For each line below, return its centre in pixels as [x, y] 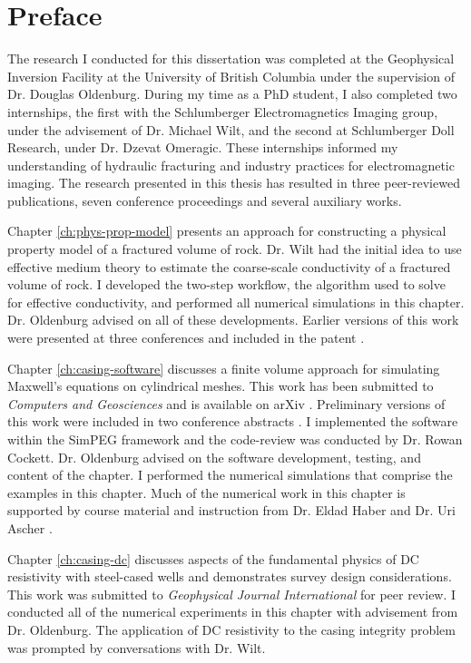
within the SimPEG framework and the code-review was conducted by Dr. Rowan [235, 439]
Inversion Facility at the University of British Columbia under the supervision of [231, 76]
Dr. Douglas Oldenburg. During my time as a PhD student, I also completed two [232, 94]
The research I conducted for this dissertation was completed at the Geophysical [231, 58]
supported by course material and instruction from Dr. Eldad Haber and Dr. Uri [231, 510]
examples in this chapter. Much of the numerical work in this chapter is [206, 492]
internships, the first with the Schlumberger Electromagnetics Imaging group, [223, 111]
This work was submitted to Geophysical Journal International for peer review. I [232, 594]
